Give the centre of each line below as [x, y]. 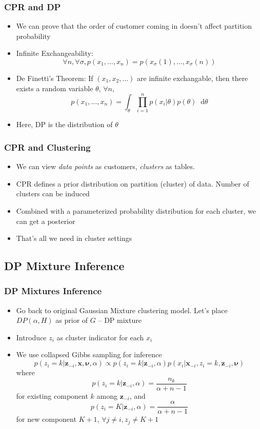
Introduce [31, 337]
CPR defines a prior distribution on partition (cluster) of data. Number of [133, 183]
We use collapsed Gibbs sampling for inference [89, 354]
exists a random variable [55, 88]
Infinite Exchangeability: [55, 53]
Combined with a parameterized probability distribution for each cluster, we [136, 210]
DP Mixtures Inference [53, 291]
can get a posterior [46, 221]
